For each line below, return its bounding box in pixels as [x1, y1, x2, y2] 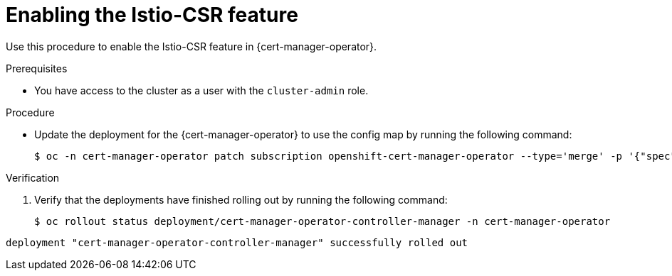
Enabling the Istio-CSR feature [6, 3, 298, 27]
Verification [6, 171, 60, 184]
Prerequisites [6, 62, 68, 74]
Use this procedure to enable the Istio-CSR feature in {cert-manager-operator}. [6, 40, 377, 53]
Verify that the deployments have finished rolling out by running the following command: [34, 193, 448, 206]
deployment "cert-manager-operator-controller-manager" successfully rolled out [6, 236, 468, 248]
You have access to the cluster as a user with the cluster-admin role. [34, 84, 369, 96]
